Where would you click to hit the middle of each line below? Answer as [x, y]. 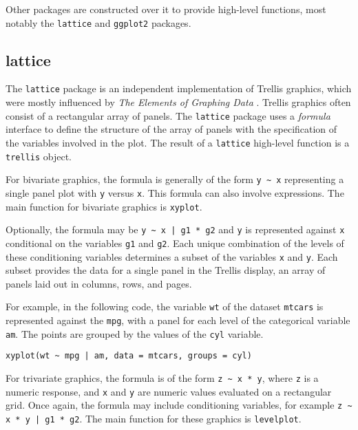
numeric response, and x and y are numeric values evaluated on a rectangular [169, 391]
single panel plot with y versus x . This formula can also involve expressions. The [175, 192]
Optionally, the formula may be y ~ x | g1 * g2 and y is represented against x [175, 229]
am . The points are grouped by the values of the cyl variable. [135, 333]
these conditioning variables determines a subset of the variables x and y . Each [172, 256]
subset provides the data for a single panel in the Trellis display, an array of [166, 270]
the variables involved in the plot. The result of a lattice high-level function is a [178, 142]
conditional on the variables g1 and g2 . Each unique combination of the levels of [175, 243]
